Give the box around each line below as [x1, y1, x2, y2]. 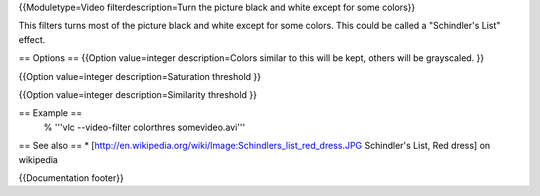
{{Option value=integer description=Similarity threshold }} [18, 88, 257, 100]
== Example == [18, 107, 83, 119]
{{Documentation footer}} [18, 171, 124, 184]
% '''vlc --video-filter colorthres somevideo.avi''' [43, 121, 246, 133]
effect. [18, 33, 46, 45]
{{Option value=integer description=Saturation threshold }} [18, 70, 262, 82]
